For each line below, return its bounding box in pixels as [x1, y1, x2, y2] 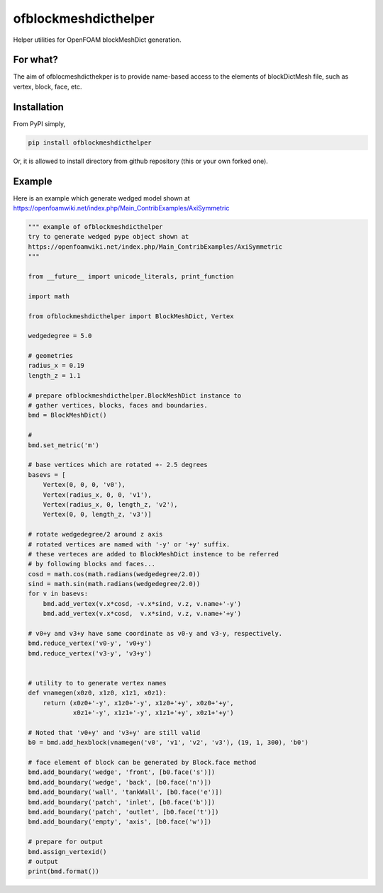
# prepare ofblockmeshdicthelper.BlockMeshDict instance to [28, 391, 242, 400]
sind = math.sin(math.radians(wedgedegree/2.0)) [28, 580, 201, 588]
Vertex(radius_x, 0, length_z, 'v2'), [43, 500, 178, 508]
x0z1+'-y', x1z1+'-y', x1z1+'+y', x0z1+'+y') [72, 709, 234, 717]
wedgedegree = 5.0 [28, 332, 92, 340]
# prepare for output [28, 838, 104, 846]
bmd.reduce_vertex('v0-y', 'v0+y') [28, 639, 152, 648]
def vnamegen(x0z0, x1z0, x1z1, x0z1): [28, 689, 167, 697]
